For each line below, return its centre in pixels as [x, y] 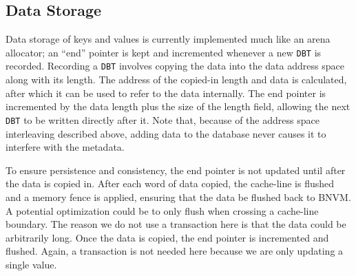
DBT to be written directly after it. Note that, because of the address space [163, 119]
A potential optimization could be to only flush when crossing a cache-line [162, 210]
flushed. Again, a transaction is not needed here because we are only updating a [175, 251]
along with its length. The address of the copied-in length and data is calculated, [176, 79]
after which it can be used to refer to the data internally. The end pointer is [166, 93]
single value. [31, 264]
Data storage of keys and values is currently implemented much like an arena [168, 39]
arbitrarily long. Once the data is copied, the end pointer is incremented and [167, 237]
